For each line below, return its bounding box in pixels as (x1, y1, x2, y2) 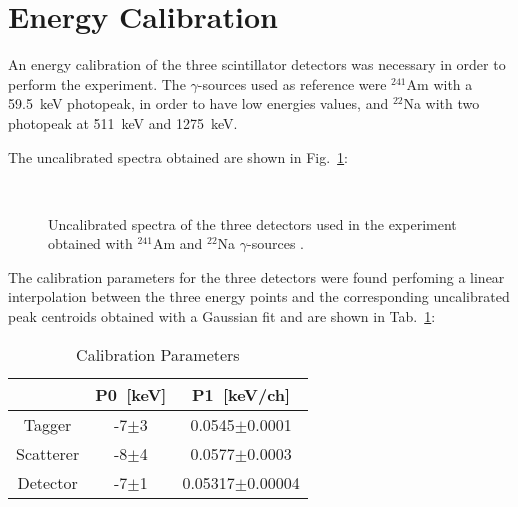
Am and (152, 233, 203, 254)
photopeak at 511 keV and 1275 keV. (8, 112, 238, 133)
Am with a (406, 73, 473, 94)
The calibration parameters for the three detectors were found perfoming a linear (8, 266, 505, 287)
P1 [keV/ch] (191, 382, 291, 406)
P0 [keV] (95, 382, 167, 406)
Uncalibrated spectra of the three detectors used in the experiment (48, 213, 457, 234)
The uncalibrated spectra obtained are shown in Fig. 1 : (8, 146, 349, 167)
